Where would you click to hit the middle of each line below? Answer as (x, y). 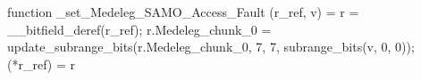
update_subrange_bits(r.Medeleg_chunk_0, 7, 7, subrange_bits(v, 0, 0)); (211, 47)
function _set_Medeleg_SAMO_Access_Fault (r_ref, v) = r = (183, 12)
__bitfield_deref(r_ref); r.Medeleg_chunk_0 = (139, 29)
